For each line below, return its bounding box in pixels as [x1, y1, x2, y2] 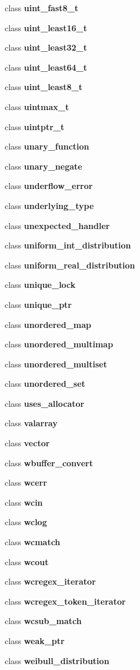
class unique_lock [5, 278, 76, 291]
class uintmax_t [5, 100, 69, 112]
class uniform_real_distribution [5, 258, 135, 271]
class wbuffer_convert [5, 456, 93, 469]
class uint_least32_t [5, 41, 87, 54]
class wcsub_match [5, 615, 82, 627]
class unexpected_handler [5, 219, 110, 231]
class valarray [5, 417, 58, 429]
